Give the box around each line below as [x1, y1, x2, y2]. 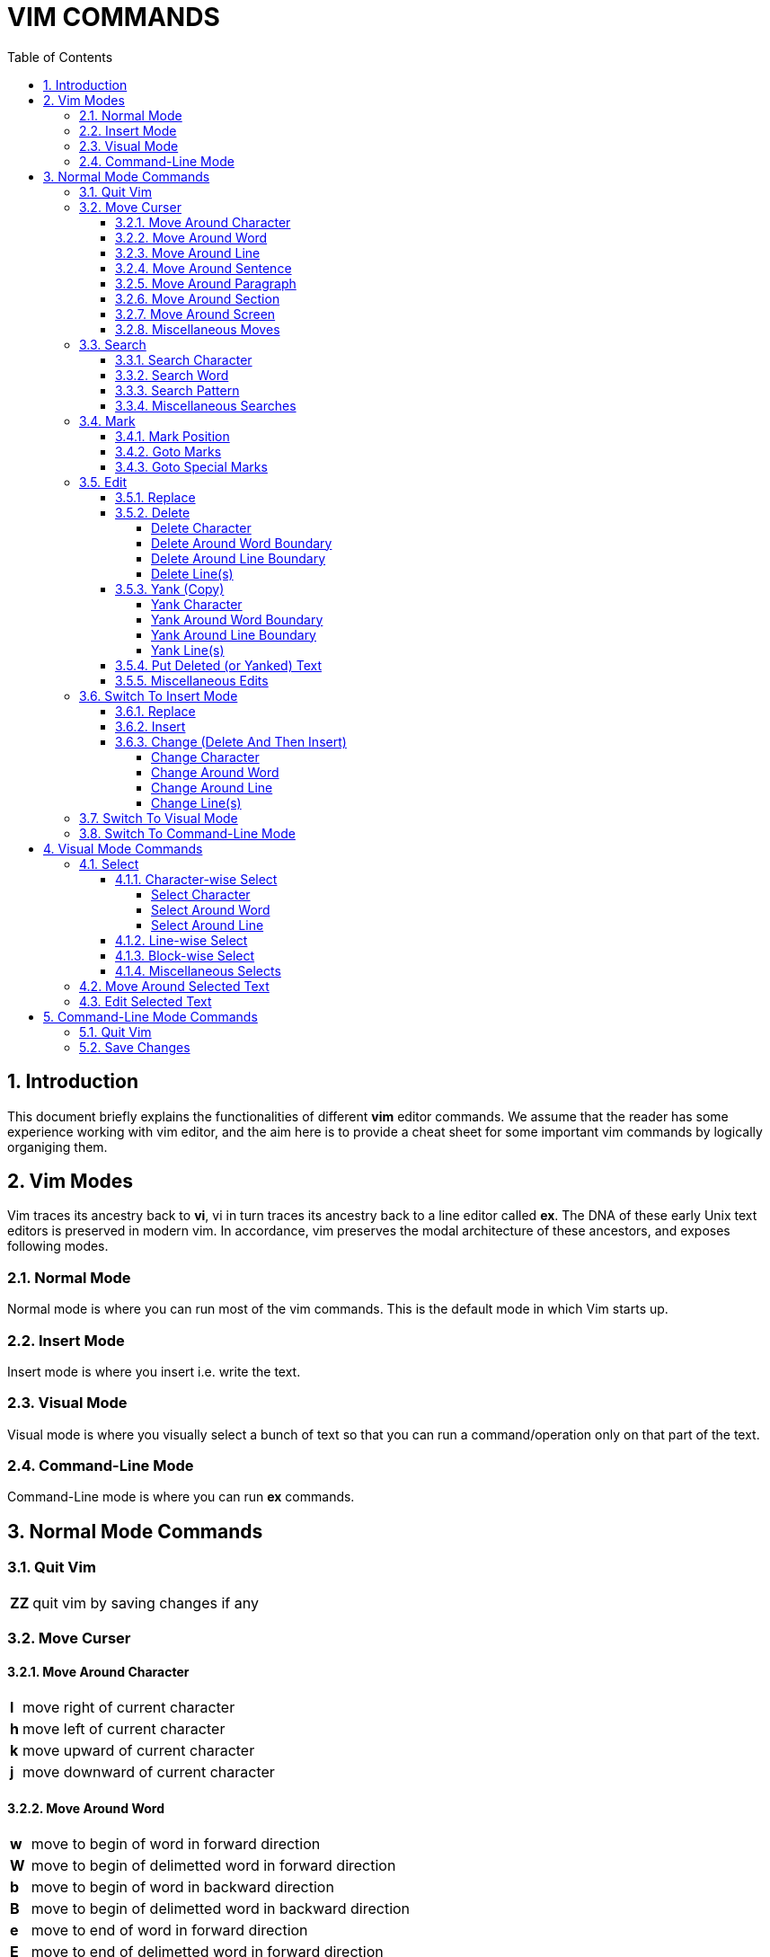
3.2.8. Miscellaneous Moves [115, 321, 280, 337]
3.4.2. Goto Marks [115, 443, 222, 459]
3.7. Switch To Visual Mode [79, 810, 238, 826]
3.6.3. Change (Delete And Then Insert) [115, 733, 347, 749]
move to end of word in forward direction [31, 1921, 308, 1940]
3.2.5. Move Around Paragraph [115, 275, 296, 291]
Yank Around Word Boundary [151, 611, 323, 627]
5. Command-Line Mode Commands [43, 1008, 258, 1024]
